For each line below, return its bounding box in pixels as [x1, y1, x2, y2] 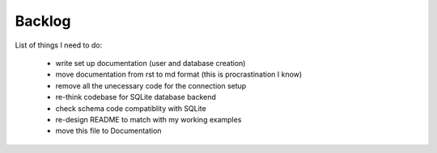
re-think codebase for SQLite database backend [55, 93, 216, 102]
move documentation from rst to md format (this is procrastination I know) [55, 69, 303, 80]
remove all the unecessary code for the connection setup [55, 81, 247, 90]
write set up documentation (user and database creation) [55, 58, 246, 68]
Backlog [15, 12, 71, 30]
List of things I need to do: [15, 40, 103, 50]
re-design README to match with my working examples [55, 114, 242, 124]
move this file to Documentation [55, 126, 162, 136]
